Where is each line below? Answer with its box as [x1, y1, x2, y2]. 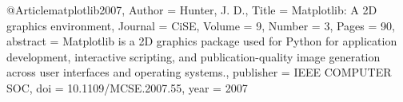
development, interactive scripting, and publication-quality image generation [6, 48, 381, 65]
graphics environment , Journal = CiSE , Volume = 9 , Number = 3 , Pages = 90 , [6, 17, 395, 33]
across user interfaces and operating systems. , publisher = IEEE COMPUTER [6, 64, 392, 80]
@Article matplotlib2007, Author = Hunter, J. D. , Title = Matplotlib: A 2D [6, 2, 377, 18]
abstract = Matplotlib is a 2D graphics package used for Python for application [6, 33, 397, 49]
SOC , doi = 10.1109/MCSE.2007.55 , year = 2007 [6, 79, 248, 96]
